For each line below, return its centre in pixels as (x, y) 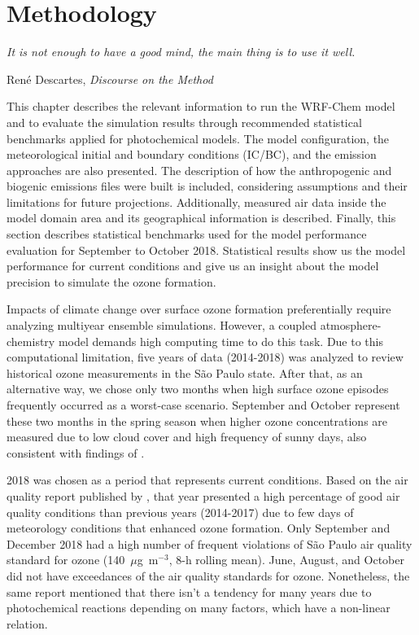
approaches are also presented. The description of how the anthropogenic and (199, 170)
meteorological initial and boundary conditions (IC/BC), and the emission (192, 154)
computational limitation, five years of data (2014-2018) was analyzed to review (205, 357)
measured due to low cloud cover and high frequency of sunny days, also (187, 437)
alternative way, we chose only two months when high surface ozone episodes (198, 389)
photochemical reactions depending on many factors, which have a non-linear (199, 608)
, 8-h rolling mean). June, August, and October (286, 560)
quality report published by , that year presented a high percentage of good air (203, 495)
